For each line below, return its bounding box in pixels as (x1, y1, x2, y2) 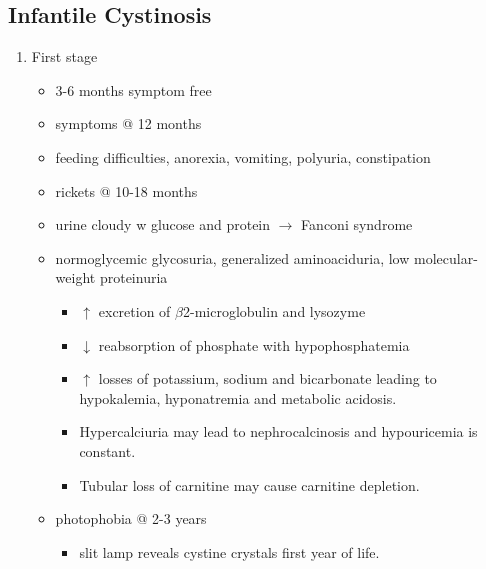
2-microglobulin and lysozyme (182, 300, 366, 321)
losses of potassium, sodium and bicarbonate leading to (98, 368, 437, 389)
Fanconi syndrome (301, 214, 413, 235)
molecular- (413, 247, 478, 268)
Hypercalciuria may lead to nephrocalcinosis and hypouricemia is (79, 421, 478, 442)
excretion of (98, 300, 171, 321)
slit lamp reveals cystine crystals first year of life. (79, 541, 380, 562)
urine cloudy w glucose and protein (55, 214, 271, 235)
